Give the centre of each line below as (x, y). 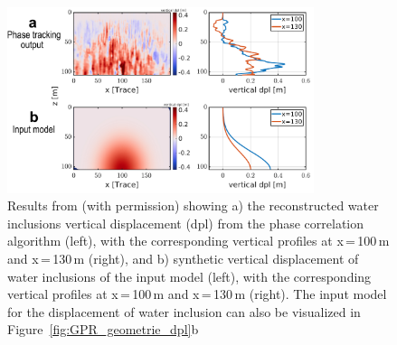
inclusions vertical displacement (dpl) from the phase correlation (186, 223)
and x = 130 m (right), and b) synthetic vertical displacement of (183, 259)
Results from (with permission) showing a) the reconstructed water (193, 205)
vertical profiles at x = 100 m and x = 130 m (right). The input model (197, 294)
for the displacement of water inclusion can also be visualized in (184, 311)
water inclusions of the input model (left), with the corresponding (189, 276)
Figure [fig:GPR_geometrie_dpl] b (103, 329)
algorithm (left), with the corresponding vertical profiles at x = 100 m (198, 241)
